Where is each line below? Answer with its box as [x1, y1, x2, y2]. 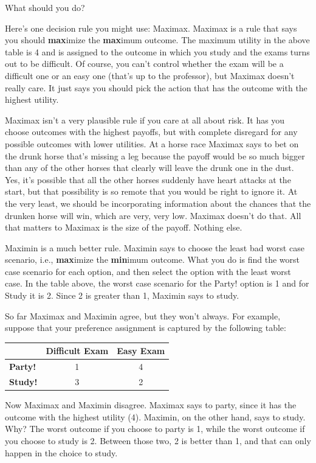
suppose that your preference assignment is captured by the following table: [5, 321, 286, 334]
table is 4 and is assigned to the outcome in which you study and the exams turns [5, 45, 310, 58]
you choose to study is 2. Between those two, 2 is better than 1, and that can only [5, 434, 311, 447]
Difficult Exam [46, 344, 109, 357]
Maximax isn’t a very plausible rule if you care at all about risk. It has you [5, 113, 285, 126]
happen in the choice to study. [5, 446, 118, 459]
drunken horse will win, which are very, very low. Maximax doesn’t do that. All [5, 209, 301, 221]
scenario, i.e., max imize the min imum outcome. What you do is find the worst [5, 253, 300, 266]
